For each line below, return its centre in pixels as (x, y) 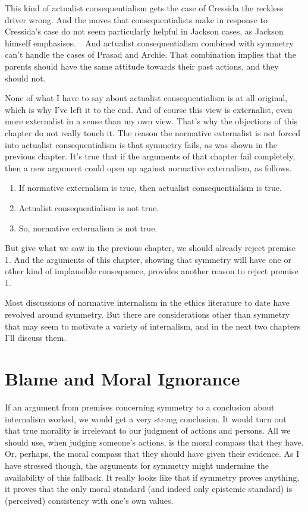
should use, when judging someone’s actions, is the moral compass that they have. (154, 442)
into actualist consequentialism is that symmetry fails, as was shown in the (141, 144)
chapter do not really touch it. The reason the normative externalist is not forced (153, 132)
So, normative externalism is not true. (88, 228)
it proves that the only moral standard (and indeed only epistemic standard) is (149, 489)
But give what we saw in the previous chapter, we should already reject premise (150, 248)
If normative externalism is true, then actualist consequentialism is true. (150, 188)
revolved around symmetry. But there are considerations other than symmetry (147, 314)
